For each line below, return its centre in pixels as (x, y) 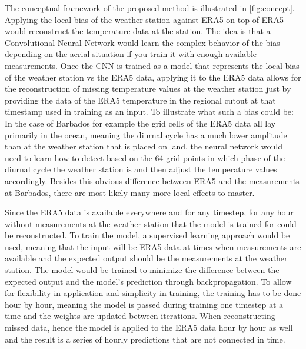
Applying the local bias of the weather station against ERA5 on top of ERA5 (144, 19)
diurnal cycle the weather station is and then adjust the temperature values (141, 169)
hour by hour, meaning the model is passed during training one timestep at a (144, 304)
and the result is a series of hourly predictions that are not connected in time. (145, 339)
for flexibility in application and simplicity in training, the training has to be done (153, 293)
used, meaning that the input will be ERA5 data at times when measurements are (153, 246)
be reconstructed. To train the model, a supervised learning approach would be (147, 235)
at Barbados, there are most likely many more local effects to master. (130, 192)
